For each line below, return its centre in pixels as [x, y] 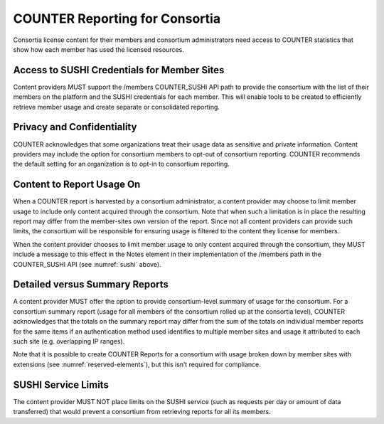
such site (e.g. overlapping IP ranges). [69, 341]
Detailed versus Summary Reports [91, 285]
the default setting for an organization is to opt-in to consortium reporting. [122, 164]
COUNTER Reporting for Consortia [117, 18]
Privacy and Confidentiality [75, 127]
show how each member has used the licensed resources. [98, 49]
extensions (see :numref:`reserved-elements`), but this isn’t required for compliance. [137, 364]
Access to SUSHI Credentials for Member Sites [119, 70]
